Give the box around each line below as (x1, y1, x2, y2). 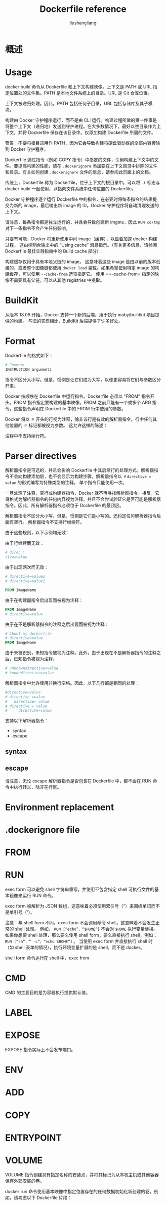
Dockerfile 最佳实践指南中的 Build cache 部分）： (5, 248, 104, 254)
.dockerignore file (5, 824, 80, 835)
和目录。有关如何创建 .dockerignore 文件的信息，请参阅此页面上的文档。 (5, 169, 153, 175)
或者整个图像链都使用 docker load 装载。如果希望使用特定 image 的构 (18, 264, 160, 270)
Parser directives (5, 450, 77, 462)
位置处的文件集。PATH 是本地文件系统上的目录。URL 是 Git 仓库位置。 (9, 90, 152, 96)
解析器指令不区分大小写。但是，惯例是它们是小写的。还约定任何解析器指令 (5, 513, 157, 519)
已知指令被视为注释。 (13, 656, 57, 662)
